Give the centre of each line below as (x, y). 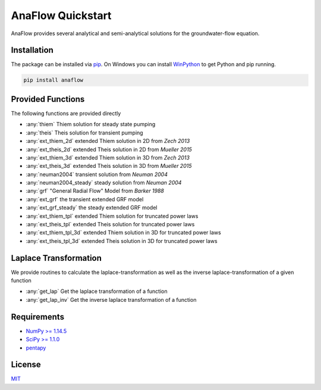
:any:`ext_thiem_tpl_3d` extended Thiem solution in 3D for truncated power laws (123, 233)
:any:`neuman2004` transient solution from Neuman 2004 (97, 174)
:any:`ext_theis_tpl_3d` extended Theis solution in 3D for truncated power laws (122, 241)
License (26, 365)
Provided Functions (48, 99)
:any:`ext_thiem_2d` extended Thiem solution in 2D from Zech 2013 (108, 141)
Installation (32, 50)
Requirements (38, 316)
